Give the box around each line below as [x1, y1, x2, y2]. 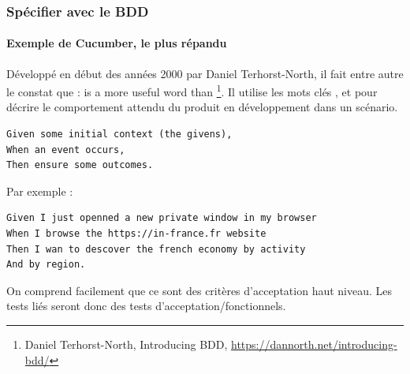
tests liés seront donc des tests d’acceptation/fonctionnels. [6, 297, 286, 314]
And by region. [6, 259, 86, 271]
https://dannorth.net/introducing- [231, 336, 397, 353]
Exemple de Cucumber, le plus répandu [6, 35, 227, 51]
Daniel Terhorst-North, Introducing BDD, [24, 336, 228, 353]
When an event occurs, [6, 144, 125, 155]
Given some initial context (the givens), [6, 129, 233, 140]
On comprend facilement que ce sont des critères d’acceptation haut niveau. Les [6, 282, 393, 298]
